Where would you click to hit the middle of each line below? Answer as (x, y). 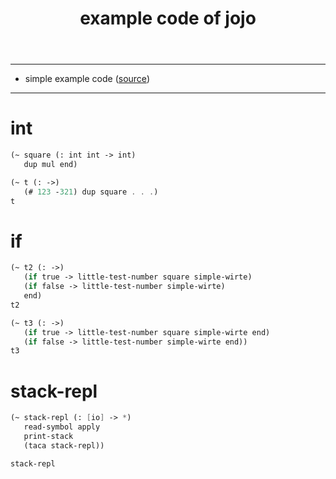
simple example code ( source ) (87, 79)
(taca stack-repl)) (64, 445)
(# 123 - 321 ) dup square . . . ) (91, 192)
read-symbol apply (62, 427)
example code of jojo (168, 18)
